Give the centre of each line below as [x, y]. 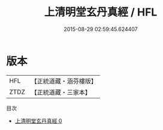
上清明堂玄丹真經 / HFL [101, 12]
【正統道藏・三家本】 [61, 92]
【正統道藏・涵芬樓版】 [64, 81]
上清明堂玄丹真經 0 [38, 120]
